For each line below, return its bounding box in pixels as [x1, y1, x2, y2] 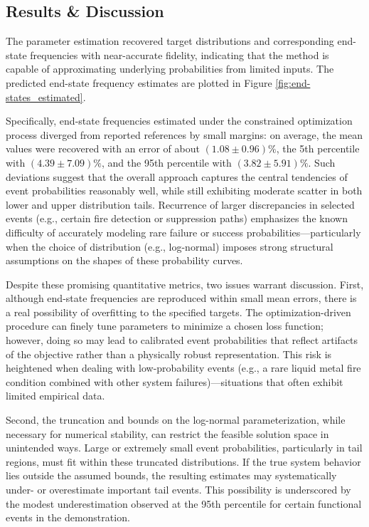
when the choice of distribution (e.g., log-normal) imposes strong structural [6, 239, 333, 254]
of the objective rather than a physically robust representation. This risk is [6, 346, 332, 361]
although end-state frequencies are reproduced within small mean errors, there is [6, 291, 357, 306]
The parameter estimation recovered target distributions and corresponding [6, 33, 334, 48]
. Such [308, 155, 336, 169]
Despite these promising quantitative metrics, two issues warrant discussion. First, [6, 276, 364, 291]
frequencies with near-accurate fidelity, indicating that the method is [30, 47, 329, 62]
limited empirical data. [6, 388, 105, 403]
